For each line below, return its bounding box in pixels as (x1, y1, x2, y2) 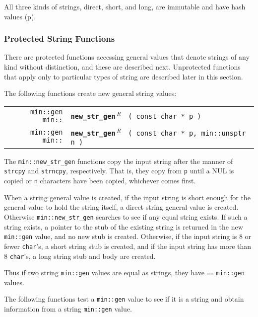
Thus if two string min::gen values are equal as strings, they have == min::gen (4, 267, 245, 278)
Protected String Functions (4, 32, 115, 45)
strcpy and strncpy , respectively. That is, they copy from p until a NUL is (4, 165, 234, 176)
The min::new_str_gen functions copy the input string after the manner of (4, 156, 233, 166)
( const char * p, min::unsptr (128, 129, 246, 137)
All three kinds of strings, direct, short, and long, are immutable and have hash (4, 1, 246, 11)
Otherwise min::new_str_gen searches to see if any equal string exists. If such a (4, 211, 248, 222)
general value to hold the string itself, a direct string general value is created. (4, 202, 239, 212)
